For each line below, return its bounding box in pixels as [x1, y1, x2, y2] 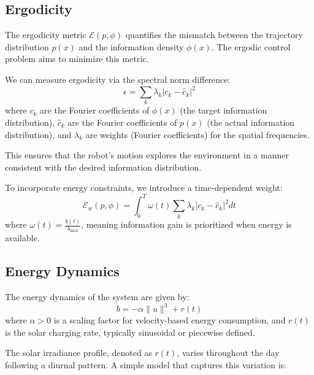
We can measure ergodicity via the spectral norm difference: [5, 72, 231, 85]
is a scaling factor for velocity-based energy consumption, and [53, 314, 286, 327]
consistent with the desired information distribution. [5, 160, 202, 173]
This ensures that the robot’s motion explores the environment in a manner [5, 149, 289, 161]
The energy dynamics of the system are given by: [5, 290, 190, 303]
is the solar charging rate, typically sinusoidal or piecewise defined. [5, 325, 255, 338]
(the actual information [207, 116, 295, 128]
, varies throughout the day [177, 346, 280, 359]
